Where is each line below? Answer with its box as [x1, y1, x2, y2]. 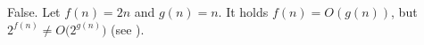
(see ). [111, 19, 145, 38]
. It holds [218, 3, 269, 20]
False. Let [7, 3, 61, 20]
